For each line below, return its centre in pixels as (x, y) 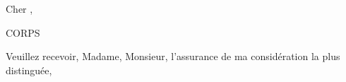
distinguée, (29, 70)
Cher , (19, 8)
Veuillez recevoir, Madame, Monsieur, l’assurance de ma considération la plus (173, 56)
